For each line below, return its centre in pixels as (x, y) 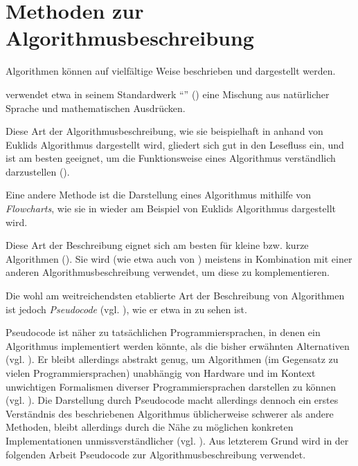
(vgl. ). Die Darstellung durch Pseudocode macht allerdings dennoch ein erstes (172, 400)
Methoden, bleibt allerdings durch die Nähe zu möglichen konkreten (150, 427)
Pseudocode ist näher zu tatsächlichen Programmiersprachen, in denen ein (163, 332)
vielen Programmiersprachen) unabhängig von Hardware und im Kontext (161, 373)
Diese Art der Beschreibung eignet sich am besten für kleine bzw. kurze (157, 245)
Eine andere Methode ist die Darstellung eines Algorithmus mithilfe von (159, 195)
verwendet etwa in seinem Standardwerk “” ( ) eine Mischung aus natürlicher (168, 94)
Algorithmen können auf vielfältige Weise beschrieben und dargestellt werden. (171, 71)
